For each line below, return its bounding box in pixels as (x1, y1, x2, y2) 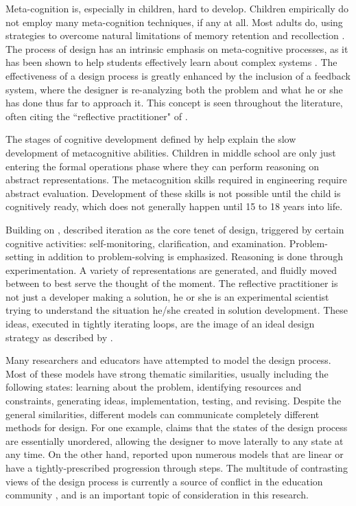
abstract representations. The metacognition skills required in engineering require (5, 172, 347, 187)
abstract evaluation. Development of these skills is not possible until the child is (5, 185, 341, 200)
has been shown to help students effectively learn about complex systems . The (5, 55, 337, 69)
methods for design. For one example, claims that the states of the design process (5, 420, 348, 435)
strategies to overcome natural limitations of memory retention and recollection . (5, 28, 345, 43)
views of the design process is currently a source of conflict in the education (5, 474, 323, 488)
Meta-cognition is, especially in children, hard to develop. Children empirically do (5, 1, 349, 15)
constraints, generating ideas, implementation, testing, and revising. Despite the (5, 393, 342, 408)
